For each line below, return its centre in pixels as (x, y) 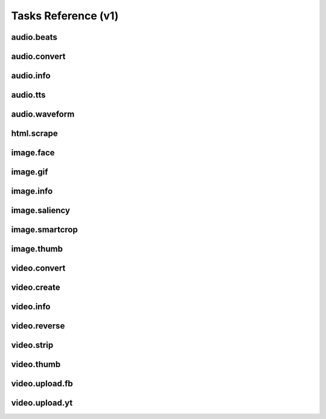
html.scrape (34, 134)
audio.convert (38, 56)
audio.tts (28, 95)
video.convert (38, 268)
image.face (33, 153)
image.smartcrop (44, 230)
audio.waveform (43, 114)
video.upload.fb (42, 384)
